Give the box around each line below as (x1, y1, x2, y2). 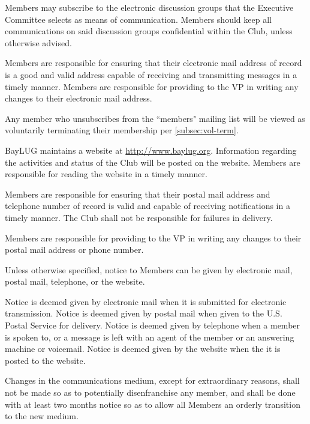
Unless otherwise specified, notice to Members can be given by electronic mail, (5, 263, 293, 276)
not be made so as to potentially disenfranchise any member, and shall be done (5, 386, 296, 399)
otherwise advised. (5, 36, 72, 49)
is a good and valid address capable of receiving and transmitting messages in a (5, 68, 297, 80)
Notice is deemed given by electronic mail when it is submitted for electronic (5, 295, 287, 307)
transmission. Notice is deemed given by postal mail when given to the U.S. (5, 307, 282, 320)
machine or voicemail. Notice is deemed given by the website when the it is (5, 342, 281, 355)
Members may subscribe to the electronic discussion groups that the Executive (5, 1, 294, 13)
